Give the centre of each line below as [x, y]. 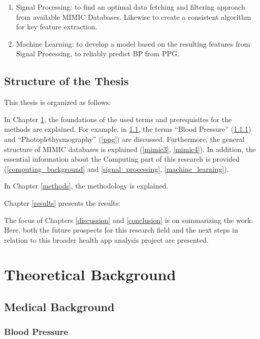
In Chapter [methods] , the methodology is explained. [86, 186]
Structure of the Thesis [67, 81]
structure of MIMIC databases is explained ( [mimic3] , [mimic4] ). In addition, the [130, 149]
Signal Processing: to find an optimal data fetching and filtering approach [131, 7]
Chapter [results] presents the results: [62, 202]
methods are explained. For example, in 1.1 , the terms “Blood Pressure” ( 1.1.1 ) [128, 129]
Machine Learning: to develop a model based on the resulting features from [133, 43]
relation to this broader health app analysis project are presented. [106, 239]
